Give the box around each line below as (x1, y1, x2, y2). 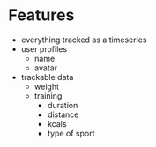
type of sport (47, 128, 95, 138)
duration (47, 99, 78, 110)
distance (47, 109, 79, 120)
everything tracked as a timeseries (20, 34, 147, 45)
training (33, 90, 63, 101)
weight (33, 81, 59, 92)
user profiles (20, 43, 68, 54)
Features (8, 5, 75, 26)
